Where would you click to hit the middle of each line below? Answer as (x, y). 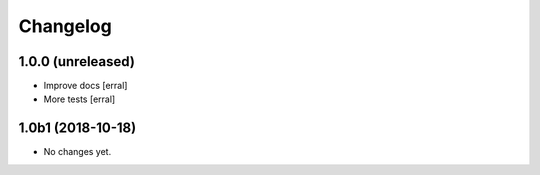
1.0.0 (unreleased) (76, 61)
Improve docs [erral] (85, 86)
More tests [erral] (79, 99)
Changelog (65, 26)
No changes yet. (77, 152)
